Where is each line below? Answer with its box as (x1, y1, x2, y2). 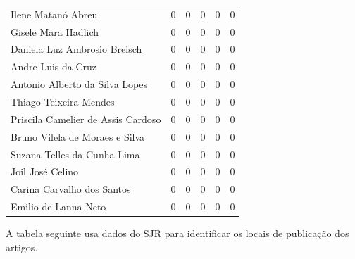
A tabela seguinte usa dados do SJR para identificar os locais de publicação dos (6, 226, 349, 241)
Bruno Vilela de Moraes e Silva (11, 129, 145, 144)
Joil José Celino (11, 164, 79, 179)
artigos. (6, 239, 38, 254)
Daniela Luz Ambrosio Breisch (11, 42, 142, 56)
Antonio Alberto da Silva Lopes (11, 77, 147, 91)
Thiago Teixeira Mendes (11, 94, 115, 108)
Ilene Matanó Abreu (11, 6, 98, 21)
